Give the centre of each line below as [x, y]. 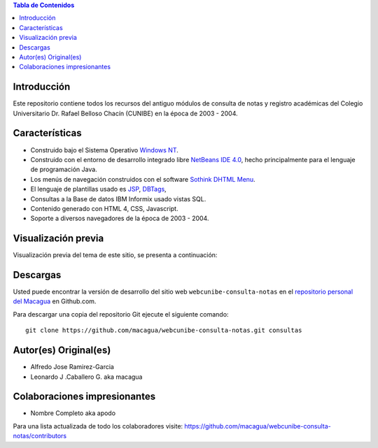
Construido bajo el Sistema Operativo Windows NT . [104, 150]
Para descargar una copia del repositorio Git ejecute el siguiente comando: [121, 314]
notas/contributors [40, 436]
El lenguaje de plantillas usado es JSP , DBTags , [99, 189]
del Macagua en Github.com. [55, 301]
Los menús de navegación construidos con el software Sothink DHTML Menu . [143, 179]
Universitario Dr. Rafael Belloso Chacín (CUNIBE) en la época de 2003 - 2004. [125, 113]
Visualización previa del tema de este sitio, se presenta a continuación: [115, 255]
